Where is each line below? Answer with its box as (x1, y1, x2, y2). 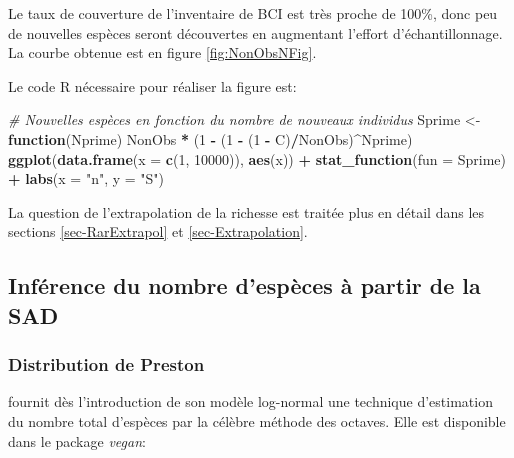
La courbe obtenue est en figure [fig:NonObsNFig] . (8, 42, 317, 63)
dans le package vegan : (8, 430, 146, 451)
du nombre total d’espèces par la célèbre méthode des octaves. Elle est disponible (8, 410, 506, 431)
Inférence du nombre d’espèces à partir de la (8, 270, 481, 301)
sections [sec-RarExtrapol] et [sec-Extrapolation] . (8, 221, 308, 242)
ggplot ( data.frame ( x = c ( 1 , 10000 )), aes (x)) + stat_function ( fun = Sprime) (8, 148, 506, 169)
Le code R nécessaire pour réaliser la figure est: (8, 75, 297, 96)
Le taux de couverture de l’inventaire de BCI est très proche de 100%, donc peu (8, 3, 498, 23)
